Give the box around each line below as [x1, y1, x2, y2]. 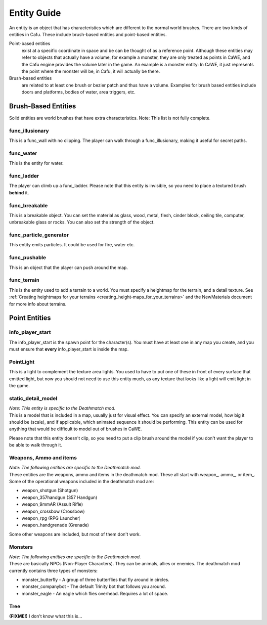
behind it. [9, 189, 29, 195]
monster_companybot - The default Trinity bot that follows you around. [21, 583, 166, 589]
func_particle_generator [9, 231, 69, 238]
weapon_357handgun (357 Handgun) [21, 494, 97, 500]
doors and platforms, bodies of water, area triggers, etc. [21, 89, 136, 95]
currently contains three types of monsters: [9, 568, 98, 574]
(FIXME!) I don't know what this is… [9, 613, 82, 619]
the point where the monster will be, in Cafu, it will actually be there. [21, 68, 160, 74]
